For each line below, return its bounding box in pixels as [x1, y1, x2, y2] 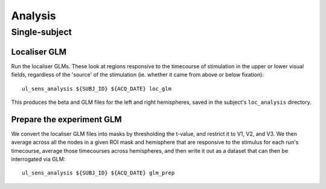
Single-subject [11, 27, 72, 37]
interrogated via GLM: [11, 155, 66, 162]
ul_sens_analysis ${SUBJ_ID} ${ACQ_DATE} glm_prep [22, 170, 175, 176]
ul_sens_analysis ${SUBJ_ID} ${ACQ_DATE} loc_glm [22, 85, 172, 92]
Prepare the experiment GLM [11, 114, 122, 124]
